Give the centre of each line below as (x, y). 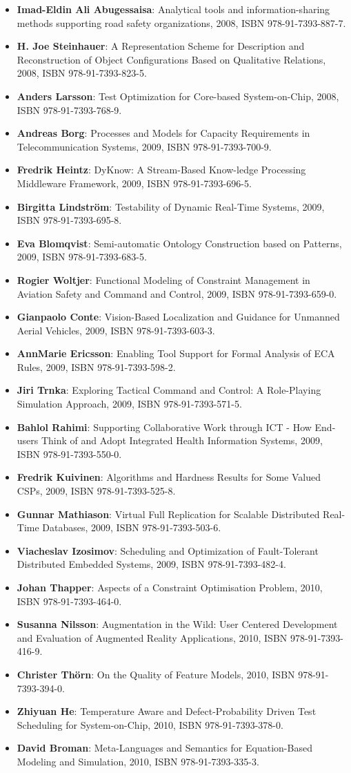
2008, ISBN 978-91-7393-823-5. (82, 73)
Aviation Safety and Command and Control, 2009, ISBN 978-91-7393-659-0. (177, 293)
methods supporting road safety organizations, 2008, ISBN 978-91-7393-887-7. (181, 22)
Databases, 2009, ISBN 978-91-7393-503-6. (132, 527)
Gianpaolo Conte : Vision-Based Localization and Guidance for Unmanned (178, 317)
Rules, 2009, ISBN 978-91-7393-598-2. (96, 366)
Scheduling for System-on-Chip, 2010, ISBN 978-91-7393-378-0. (150, 724)
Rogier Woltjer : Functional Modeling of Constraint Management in (163, 279)
